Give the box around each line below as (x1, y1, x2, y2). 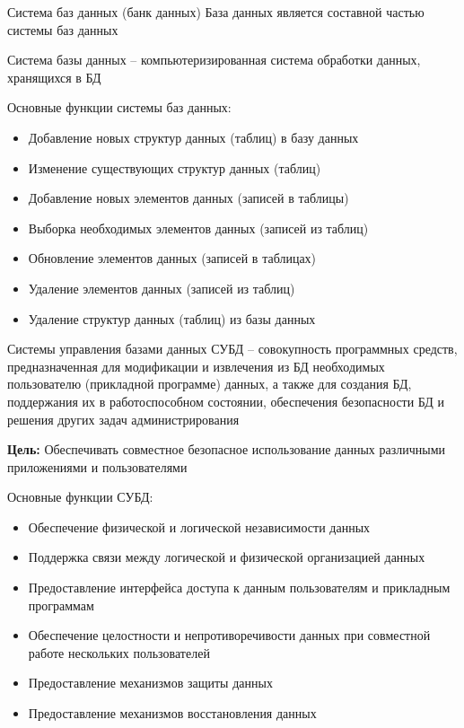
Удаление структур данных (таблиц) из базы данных (28, 309, 316, 328)
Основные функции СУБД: (7, 487, 153, 506)
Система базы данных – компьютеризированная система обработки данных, (7, 50, 421, 69)
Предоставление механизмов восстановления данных (28, 704, 317, 723)
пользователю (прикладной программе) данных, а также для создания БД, (7, 374, 412, 393)
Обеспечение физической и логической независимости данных (28, 517, 371, 536)
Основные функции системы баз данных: (7, 98, 232, 117)
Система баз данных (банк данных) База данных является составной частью (7, 3, 425, 21)
